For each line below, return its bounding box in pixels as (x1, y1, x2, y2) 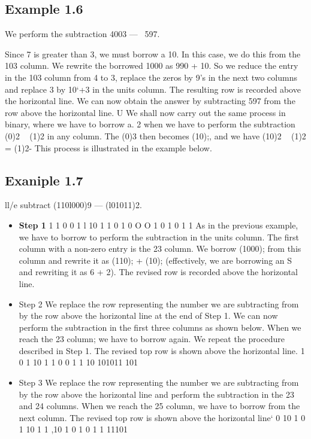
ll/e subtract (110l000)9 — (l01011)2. (5, 199, 142, 211)
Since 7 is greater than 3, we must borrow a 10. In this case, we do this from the (5, 47, 301, 60)
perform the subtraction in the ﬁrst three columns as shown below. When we (19, 321, 301, 333)
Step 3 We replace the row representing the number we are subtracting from (19, 376, 299, 389)
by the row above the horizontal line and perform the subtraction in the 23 (19, 388, 294, 400)
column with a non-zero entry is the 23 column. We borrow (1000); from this (19, 242, 301, 255)
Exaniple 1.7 (5, 170, 83, 189)
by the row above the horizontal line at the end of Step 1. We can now (19, 309, 278, 322)
